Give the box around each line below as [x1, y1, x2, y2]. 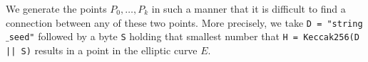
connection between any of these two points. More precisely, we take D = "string [6, 15, 363, 30]
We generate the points [6, 1, 107, 15]
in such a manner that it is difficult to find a [151, 1, 346, 15]
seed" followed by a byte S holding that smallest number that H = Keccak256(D [9, 29, 359, 44]
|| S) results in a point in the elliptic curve [6, 42, 198, 57]
